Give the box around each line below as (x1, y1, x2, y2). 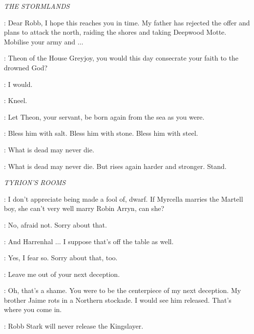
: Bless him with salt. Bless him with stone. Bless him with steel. (4, 128, 198, 138)
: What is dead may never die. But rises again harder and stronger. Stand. (4, 161, 227, 171)
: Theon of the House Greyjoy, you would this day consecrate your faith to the (4, 53, 238, 63)
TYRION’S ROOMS (4, 177, 66, 188)
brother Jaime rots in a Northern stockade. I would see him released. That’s (4, 294, 232, 305)
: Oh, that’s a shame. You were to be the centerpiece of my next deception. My (4, 285, 241, 295)
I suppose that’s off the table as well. (63, 236, 174, 246)
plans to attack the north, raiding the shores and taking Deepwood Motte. (4, 27, 227, 37)
